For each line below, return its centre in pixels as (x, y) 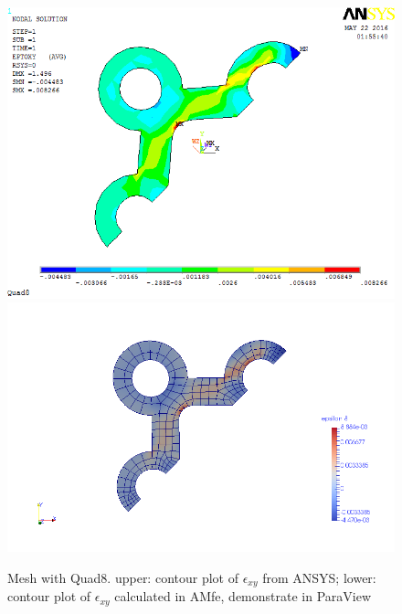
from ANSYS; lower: (319, 577)
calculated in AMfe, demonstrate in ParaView (243, 596)
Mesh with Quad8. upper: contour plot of (123, 577)
